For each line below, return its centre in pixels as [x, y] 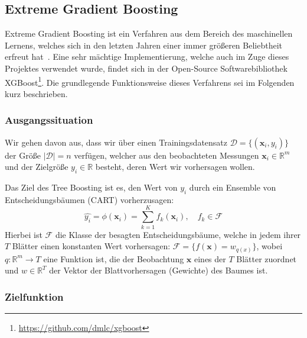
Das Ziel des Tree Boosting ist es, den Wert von [91, 187]
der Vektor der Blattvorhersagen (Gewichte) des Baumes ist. [159, 270]
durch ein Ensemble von [233, 187]
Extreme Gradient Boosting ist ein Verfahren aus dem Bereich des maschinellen [149, 33]
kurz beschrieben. [36, 93]
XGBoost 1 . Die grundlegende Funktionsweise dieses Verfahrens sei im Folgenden [150, 81]
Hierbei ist [24, 234]
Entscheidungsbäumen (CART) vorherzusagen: [89, 199]
